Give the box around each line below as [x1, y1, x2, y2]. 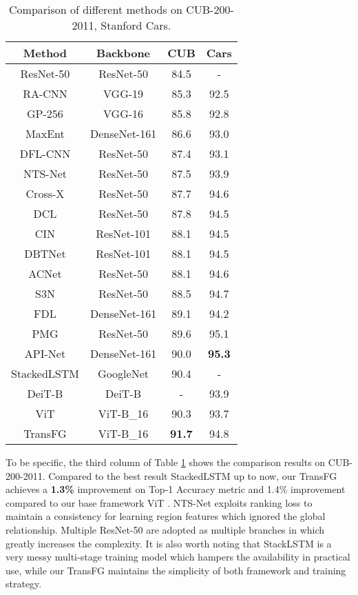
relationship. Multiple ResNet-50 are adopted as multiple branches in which [6, 522, 325, 536]
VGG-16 [103, 105, 144, 121]
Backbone [96, 45, 151, 61]
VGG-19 [103, 85, 144, 101]
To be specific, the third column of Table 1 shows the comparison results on [6, 455, 326, 469]
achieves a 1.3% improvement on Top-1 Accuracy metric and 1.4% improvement [6, 482, 346, 496]
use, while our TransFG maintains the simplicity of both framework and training [6, 563, 346, 577]
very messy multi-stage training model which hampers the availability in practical [6, 549, 350, 564]
